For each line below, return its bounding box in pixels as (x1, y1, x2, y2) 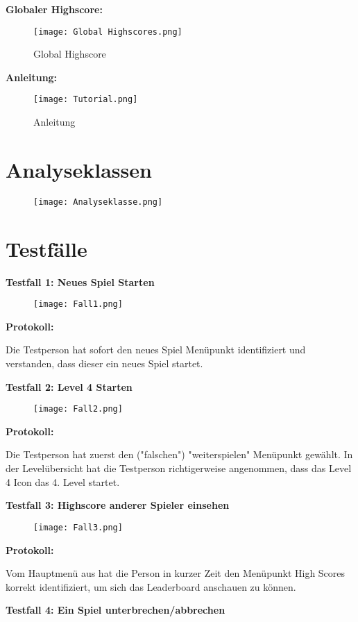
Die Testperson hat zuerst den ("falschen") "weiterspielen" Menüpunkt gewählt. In (6, 447, 353, 462)
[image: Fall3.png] (33, 522, 123, 532)
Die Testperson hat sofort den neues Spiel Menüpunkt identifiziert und (6, 342, 306, 357)
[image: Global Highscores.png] (33, 26, 182, 37)
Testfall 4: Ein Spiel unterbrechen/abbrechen (6, 603, 225, 617)
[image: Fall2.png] (33, 404, 123, 414)
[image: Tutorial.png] (33, 94, 138, 105)
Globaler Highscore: (6, 2, 103, 16)
